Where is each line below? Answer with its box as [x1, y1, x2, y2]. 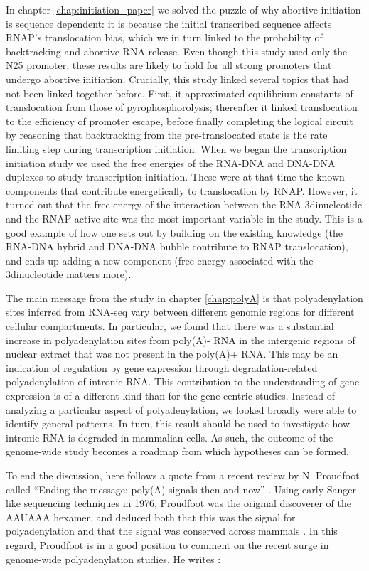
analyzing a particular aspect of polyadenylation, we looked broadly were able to [6, 402, 357, 417]
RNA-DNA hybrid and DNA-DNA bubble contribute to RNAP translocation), [6, 239, 348, 254]
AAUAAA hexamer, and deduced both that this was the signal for [6, 509, 296, 524]
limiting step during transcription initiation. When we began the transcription [6, 141, 347, 156]
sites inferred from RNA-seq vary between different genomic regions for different [6, 304, 355, 319]
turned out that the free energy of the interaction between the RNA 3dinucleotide [6, 197, 363, 212]
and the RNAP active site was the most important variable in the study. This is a [6, 210, 363, 225]
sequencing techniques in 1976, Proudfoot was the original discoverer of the [23, 496, 351, 511]
